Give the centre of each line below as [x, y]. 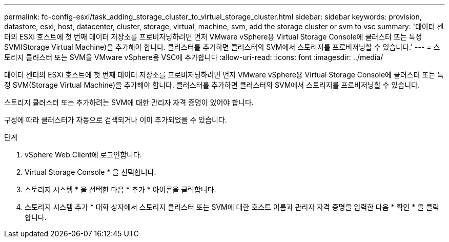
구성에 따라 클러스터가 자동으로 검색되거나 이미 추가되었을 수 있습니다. [116, 120]
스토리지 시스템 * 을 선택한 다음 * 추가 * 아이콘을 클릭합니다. [120, 189]
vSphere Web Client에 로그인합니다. [83, 155]
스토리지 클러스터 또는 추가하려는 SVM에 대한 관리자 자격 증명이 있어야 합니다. [129, 102]
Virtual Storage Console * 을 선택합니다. [90, 172]
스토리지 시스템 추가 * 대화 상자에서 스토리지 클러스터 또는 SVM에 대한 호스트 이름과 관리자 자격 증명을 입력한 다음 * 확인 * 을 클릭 [232, 207]
